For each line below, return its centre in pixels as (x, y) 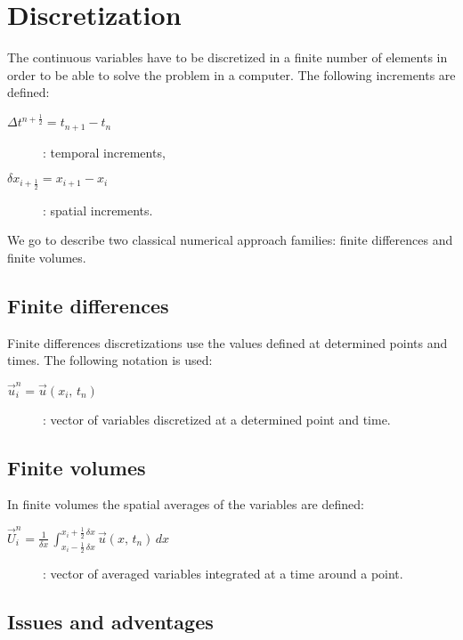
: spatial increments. (98, 210)
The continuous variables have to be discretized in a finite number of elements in (227, 57)
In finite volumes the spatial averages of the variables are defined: (186, 504)
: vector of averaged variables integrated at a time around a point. (223, 573)
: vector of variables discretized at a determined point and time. (217, 419)
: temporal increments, (104, 152)
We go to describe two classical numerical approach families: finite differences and (230, 240)
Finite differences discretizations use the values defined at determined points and (227, 342)
